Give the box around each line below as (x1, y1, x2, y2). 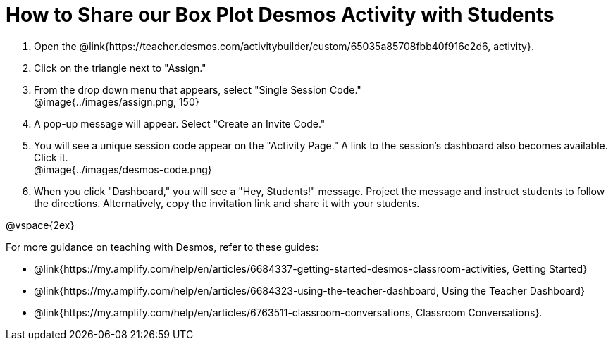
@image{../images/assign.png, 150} (34, 95, 199, 108)
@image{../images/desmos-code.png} (34, 163, 212, 175)
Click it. (34, 151, 68, 163)
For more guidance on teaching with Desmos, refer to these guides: (6, 240, 319, 253)
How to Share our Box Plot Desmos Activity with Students (6, 3, 555, 27)
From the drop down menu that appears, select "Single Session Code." (34, 83, 361, 96)
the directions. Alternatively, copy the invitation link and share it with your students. (34, 197, 420, 209)
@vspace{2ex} (6, 218, 75, 231)
